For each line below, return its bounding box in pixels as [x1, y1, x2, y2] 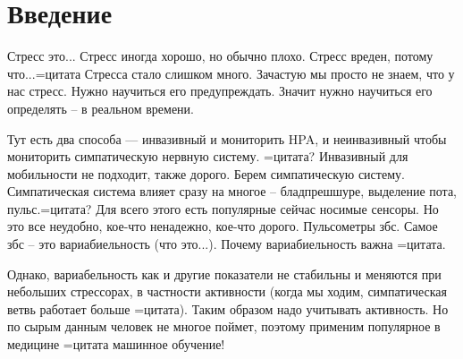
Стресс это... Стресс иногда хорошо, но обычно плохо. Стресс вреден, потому [7, 47, 434, 65]
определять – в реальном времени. [7, 98, 194, 117]
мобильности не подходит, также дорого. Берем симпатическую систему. [7, 164, 405, 183]
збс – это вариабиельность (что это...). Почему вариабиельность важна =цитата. [7, 235, 446, 253]
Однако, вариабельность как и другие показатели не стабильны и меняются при [7, 264, 442, 283]
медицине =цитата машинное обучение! [7, 335, 225, 354]
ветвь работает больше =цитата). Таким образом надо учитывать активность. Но [7, 299, 449, 318]
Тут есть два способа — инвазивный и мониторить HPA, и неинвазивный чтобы [7, 129, 447, 148]
